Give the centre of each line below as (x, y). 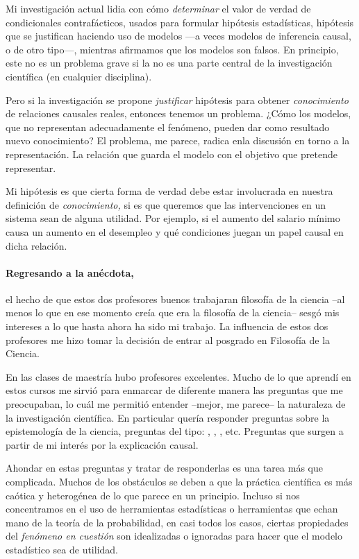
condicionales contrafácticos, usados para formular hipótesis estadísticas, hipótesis (180, 22)
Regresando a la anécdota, (70, 272)
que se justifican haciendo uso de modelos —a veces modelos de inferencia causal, (178, 36)
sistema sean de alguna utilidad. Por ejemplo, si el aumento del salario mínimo (173, 218)
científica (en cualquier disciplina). (79, 76)
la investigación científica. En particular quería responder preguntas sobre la (168, 417)
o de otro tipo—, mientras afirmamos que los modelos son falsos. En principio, (172, 49)
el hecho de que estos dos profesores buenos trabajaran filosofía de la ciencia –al (175, 299)
